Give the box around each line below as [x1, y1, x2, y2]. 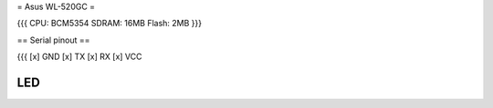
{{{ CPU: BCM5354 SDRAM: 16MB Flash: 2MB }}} [16, 18, 203, 29]
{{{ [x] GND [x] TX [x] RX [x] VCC [16, 51, 142, 63]
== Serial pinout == [16, 34, 90, 45]
